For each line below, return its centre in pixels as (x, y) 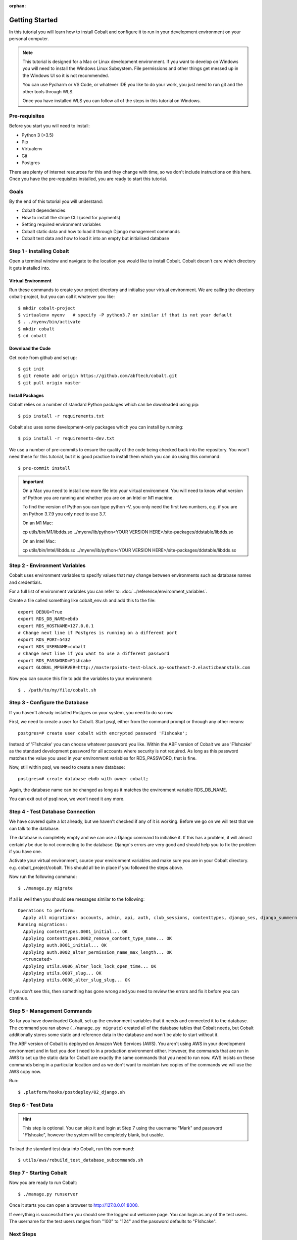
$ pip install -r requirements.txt (61, 416)
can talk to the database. (34, 828)
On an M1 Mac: (38, 523)
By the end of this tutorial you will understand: (56, 201)
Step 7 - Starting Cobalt (38, 1173)
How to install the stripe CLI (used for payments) (71, 217)
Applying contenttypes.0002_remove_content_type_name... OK (98, 938)
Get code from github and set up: (43, 358)
